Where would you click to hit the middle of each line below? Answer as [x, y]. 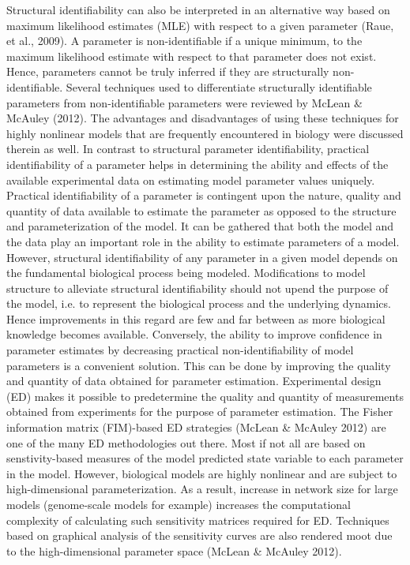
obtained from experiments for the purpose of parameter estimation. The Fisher [200, 412]
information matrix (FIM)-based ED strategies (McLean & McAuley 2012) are [196, 427]
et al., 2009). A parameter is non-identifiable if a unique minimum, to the [184, 41]
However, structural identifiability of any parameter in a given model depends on [202, 257]
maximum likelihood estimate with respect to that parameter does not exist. [192, 56]
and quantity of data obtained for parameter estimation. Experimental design [194, 381]
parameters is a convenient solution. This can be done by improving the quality [199, 365]
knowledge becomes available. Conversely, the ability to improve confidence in [194, 334]
